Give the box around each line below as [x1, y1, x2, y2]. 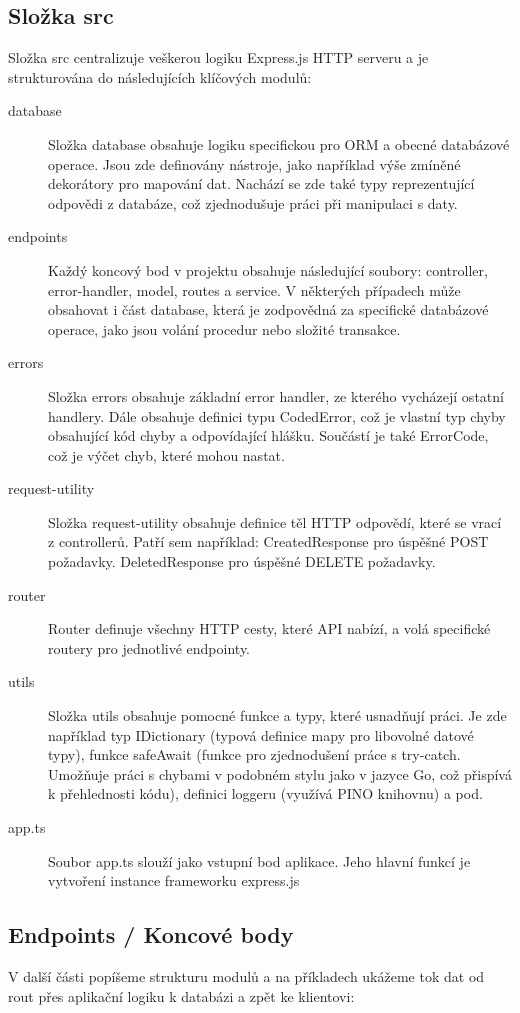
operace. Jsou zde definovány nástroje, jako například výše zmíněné [48, 153, 461, 174]
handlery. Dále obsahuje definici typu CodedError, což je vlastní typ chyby [48, 405, 506, 426]
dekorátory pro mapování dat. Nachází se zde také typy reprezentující [48, 173, 475, 194]
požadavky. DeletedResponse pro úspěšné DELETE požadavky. [48, 551, 436, 572]
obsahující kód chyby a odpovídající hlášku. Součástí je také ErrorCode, [48, 425, 489, 446]
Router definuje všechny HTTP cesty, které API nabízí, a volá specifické [48, 618, 491, 639]
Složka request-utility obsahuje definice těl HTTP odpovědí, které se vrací [48, 511, 502, 532]
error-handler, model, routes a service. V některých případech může [48, 279, 461, 300]
